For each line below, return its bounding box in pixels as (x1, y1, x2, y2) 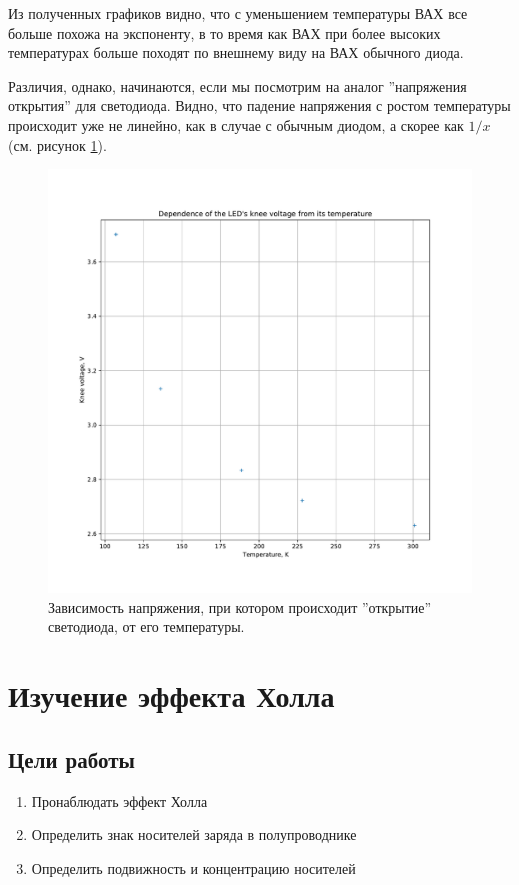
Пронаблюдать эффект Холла (31, 790, 208, 811)
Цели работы (8, 743, 135, 774)
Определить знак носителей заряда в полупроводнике (31, 824, 357, 845)
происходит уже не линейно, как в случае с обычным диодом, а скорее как (8, 114, 464, 135)
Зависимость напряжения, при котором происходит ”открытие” (48, 596, 432, 617)
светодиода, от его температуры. (48, 616, 245, 637)
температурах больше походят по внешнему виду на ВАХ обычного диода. (8, 42, 464, 63)
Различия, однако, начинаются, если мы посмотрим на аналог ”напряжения (8, 75, 467, 96)
